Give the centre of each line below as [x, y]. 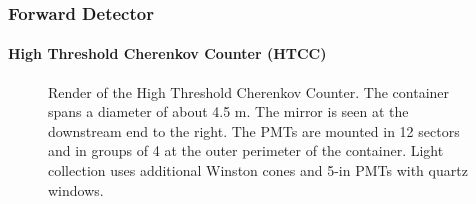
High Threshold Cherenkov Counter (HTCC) [167, 53]
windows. [76, 189]
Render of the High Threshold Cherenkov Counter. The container [249, 91]
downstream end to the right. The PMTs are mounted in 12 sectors [254, 130]
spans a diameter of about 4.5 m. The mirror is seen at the [228, 111]
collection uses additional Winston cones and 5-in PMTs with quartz [258, 170]
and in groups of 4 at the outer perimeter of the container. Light [246, 150]
